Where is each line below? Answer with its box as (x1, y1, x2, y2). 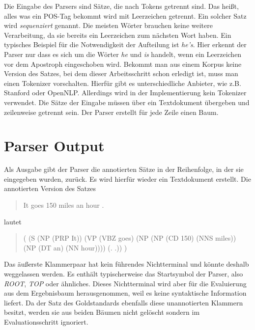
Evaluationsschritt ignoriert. (4, 316, 88, 327)
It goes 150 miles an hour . (23, 200, 104, 210)
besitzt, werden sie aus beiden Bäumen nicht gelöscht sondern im (4, 307, 200, 317)
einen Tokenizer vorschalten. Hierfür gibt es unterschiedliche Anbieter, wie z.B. (4, 78, 241, 88)
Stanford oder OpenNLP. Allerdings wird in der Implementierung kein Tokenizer (4, 87, 247, 98)
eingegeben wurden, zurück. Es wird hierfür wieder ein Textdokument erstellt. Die (4, 173, 251, 184)
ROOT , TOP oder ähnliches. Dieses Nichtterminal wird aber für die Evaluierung (4, 278, 247, 288)
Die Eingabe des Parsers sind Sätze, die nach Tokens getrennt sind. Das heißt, (4, 1, 239, 11)
